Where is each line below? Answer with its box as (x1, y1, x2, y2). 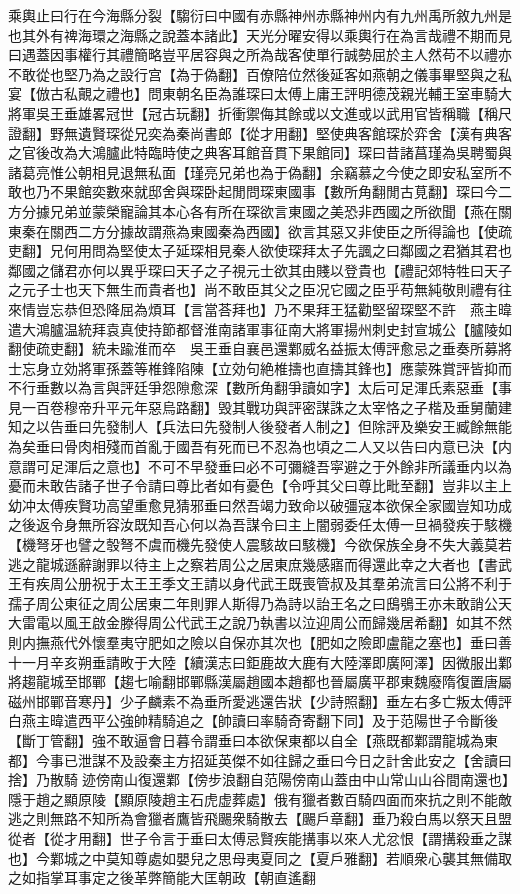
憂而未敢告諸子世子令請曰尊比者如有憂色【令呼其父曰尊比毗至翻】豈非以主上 (8, 475, 512, 496)
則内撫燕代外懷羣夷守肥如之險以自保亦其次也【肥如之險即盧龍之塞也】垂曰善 (8, 632, 512, 652)
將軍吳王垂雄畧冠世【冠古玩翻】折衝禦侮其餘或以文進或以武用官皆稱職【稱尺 (8, 102, 512, 123)
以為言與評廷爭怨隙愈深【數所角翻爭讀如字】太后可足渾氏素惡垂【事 (63, 377, 512, 398)
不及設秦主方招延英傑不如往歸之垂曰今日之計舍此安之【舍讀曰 (105, 749, 512, 770)
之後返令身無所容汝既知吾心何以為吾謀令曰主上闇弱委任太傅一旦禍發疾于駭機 (8, 514, 512, 535)
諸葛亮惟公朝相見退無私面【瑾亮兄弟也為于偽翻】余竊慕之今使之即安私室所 (8, 161, 498, 182)
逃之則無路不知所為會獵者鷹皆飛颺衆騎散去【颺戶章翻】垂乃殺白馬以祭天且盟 (8, 808, 512, 829)
